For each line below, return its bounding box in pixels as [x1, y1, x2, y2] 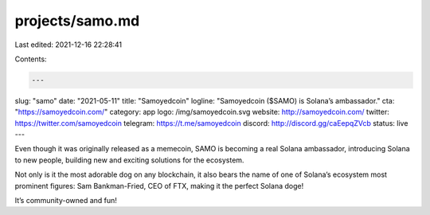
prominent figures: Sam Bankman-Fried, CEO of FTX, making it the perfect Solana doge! [14, 181, 304, 190]
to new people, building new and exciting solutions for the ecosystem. [14, 155, 244, 165]
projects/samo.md [14, 12, 140, 29]
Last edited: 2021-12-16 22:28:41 [14, 40, 123, 49]
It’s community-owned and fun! [14, 196, 117, 205]
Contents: [14, 54, 47, 64]
